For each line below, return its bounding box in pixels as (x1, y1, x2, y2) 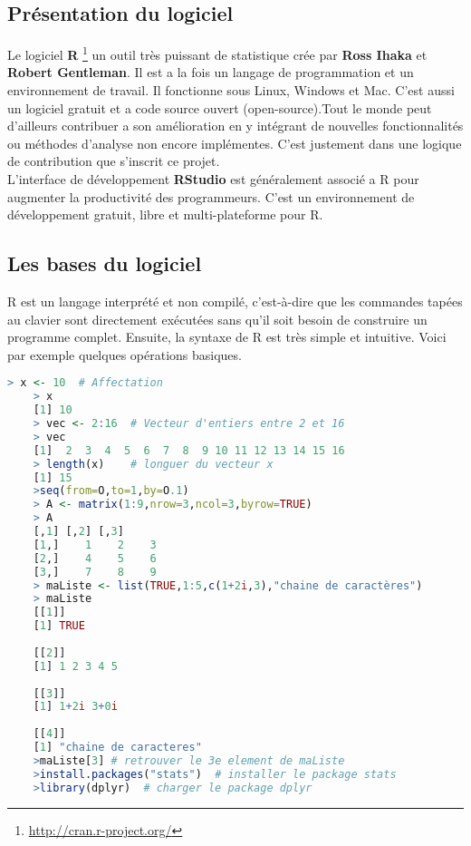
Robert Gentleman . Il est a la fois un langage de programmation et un (7, 63, 414, 82)
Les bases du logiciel (7, 249, 202, 277)
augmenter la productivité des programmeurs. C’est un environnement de (7, 187, 415, 206)
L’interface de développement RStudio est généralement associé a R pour (7, 170, 419, 189)
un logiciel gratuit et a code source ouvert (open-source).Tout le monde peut (7, 98, 432, 117)
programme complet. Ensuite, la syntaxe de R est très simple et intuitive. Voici (7, 327, 447, 346)
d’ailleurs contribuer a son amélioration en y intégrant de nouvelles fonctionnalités (7, 116, 464, 135)
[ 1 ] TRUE (33, 619, 85, 633)
